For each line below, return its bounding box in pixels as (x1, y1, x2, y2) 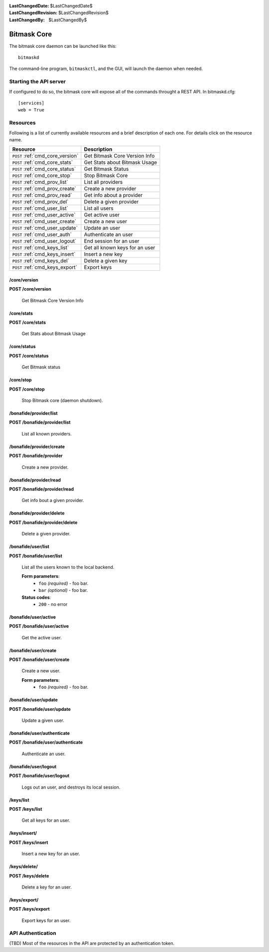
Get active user (84, 211, 120, 218)
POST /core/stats (9, 320, 46, 326)
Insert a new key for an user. (21, 851, 80, 857)
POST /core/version (9, 286, 52, 292)
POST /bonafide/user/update (9, 706, 71, 712)
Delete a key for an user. (21, 884, 72, 890)
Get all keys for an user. (21, 817, 70, 824)
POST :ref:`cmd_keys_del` (12, 257, 70, 264)
